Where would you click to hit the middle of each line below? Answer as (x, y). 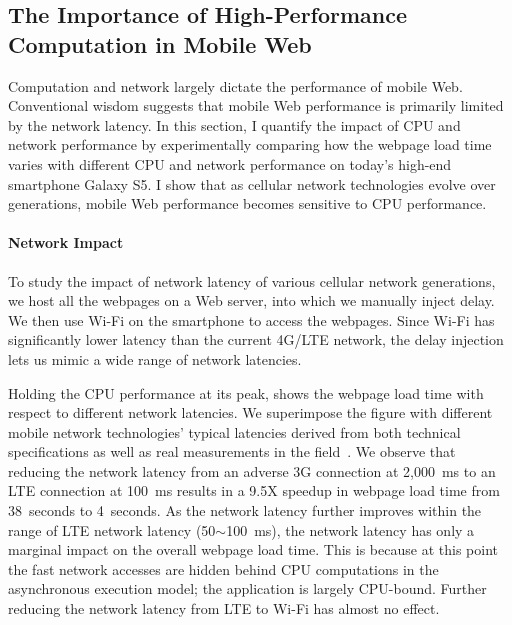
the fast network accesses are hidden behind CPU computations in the (223, 568)
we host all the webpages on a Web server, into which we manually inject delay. (251, 300)
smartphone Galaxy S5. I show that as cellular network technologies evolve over (252, 183)
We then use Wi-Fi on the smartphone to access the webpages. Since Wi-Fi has (251, 319)
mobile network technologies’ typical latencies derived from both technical (234, 431)
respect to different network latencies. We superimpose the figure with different (250, 412)
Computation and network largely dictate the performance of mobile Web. (235, 85)
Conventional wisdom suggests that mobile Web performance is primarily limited (256, 105)
